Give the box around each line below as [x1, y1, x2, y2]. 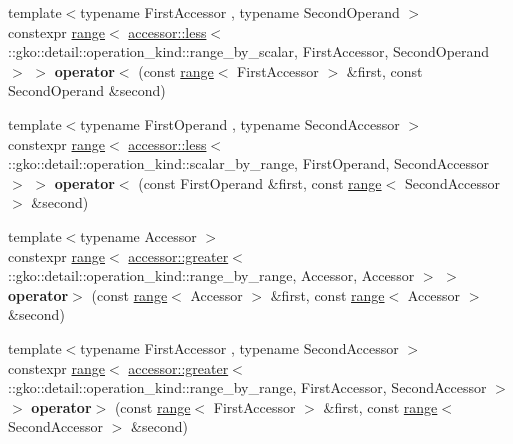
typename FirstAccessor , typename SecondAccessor [80, 337, 399, 358]
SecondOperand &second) [8, 80, 166, 101]
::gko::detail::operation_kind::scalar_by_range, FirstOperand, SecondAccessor [8, 153, 490, 174]
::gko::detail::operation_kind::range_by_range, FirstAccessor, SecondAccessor [8, 377, 487, 398]
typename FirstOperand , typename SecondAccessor [80, 113, 400, 134]
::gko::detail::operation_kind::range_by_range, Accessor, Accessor [8, 265, 415, 286]
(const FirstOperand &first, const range [138, 172, 382, 193]
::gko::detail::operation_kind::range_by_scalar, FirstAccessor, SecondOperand [8, 41, 490, 62]
